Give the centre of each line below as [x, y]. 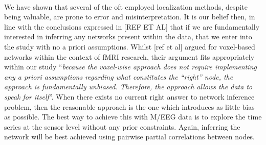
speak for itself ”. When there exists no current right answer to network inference [129, 96]
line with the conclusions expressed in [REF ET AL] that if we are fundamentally [132, 26]
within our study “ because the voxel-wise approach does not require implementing [130, 67]
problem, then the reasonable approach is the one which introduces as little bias [129, 106]
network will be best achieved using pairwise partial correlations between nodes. [129, 137]
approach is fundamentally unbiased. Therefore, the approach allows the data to [128, 87]
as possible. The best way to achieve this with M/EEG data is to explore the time [133, 117]
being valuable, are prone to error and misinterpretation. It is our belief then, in [130, 17]
